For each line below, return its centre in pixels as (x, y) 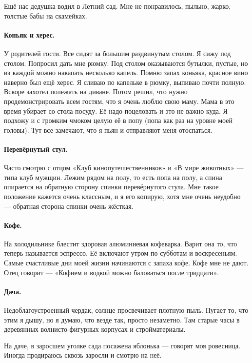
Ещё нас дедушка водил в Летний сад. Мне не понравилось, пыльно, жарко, (117, 6)
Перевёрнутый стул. (36, 149)
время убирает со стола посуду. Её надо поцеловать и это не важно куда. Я (116, 111)
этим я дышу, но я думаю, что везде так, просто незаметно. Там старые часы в (122, 319)
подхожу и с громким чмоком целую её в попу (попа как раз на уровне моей (118, 120)
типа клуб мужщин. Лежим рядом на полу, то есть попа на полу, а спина (113, 177)
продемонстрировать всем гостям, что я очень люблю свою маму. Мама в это (119, 101)
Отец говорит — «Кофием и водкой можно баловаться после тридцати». (111, 272)
